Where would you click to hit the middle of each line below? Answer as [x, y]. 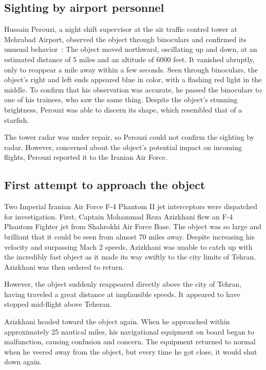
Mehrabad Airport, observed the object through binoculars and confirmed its [125, 39]
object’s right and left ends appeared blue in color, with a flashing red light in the [133, 79]
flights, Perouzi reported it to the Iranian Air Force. [86, 157]
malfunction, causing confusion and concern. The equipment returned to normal [130, 341]
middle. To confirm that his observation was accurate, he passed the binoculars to [133, 89]
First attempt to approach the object [105, 185]
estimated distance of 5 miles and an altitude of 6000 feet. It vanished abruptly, [129, 59]
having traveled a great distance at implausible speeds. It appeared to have [122, 294]
